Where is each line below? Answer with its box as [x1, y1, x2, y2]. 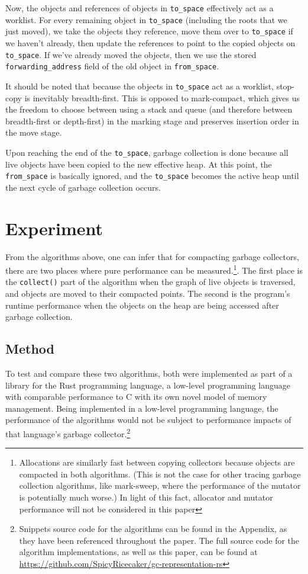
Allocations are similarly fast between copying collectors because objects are [19, 456, 295, 469]
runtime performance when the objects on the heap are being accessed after [5, 299, 279, 311]
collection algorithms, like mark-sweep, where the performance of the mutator [19, 479, 301, 492]
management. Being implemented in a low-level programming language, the [5, 402, 278, 414]
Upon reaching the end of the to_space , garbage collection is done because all [5, 146, 288, 158]
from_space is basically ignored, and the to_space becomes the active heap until [5, 169, 299, 182]
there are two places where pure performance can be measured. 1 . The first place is [5, 262, 303, 276]
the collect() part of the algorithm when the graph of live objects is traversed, [5, 275, 296, 288]
